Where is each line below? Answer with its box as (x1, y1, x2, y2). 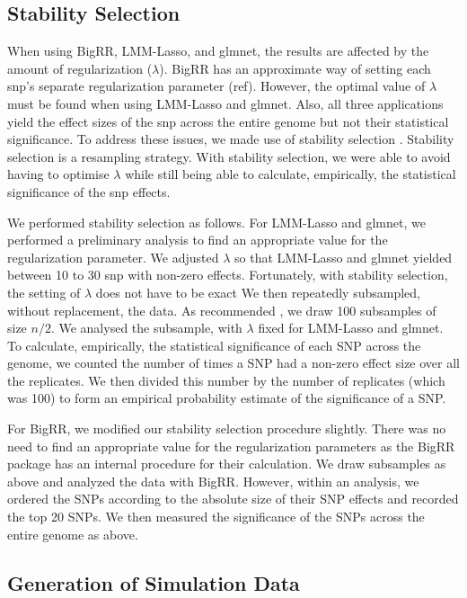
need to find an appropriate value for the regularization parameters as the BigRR (7, 436, 455, 455)
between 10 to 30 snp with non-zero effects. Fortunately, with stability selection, (7, 265, 448, 284)
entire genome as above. (7, 524, 138, 543)
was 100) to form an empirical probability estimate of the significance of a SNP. (7, 388, 446, 407)
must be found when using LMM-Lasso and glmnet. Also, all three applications (7, 94, 444, 112)
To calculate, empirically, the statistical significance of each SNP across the (7, 335, 421, 354)
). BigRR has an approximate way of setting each (159, 58, 431, 77)
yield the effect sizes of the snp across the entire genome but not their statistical (7, 112, 449, 130)
